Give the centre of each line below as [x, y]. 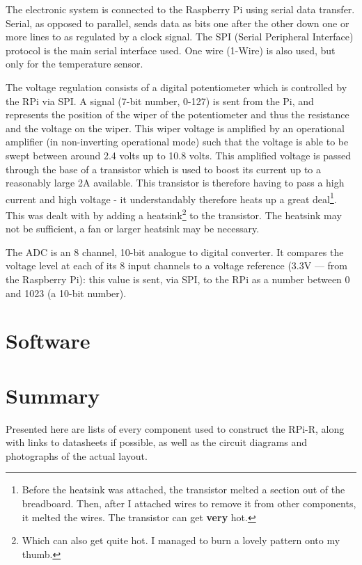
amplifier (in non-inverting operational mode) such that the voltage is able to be [177, 142]
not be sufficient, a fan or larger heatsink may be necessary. [133, 229]
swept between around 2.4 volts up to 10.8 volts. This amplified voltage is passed [178, 155]
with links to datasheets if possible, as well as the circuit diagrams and [157, 442]
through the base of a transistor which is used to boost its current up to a [164, 169]
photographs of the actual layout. [77, 455]
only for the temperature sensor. [74, 64]
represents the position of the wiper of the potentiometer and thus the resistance [178, 114]
